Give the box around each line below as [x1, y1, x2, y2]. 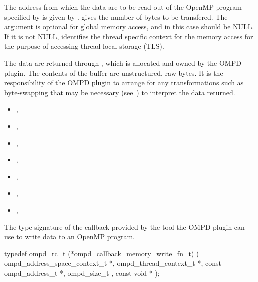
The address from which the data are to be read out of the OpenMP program [4, 2, 242, 12]
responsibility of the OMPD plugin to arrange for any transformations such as [4, 77, 244, 88]
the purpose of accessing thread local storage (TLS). [4, 41, 164, 51]
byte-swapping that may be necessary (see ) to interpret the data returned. [4, 87, 235, 97]
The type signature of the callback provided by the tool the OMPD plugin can [4, 221, 245, 232]
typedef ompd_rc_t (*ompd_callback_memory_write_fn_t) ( [4, 248, 199, 258]
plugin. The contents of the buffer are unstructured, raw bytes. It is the [4, 67, 223, 78]
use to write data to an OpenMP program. [4, 231, 135, 242]
